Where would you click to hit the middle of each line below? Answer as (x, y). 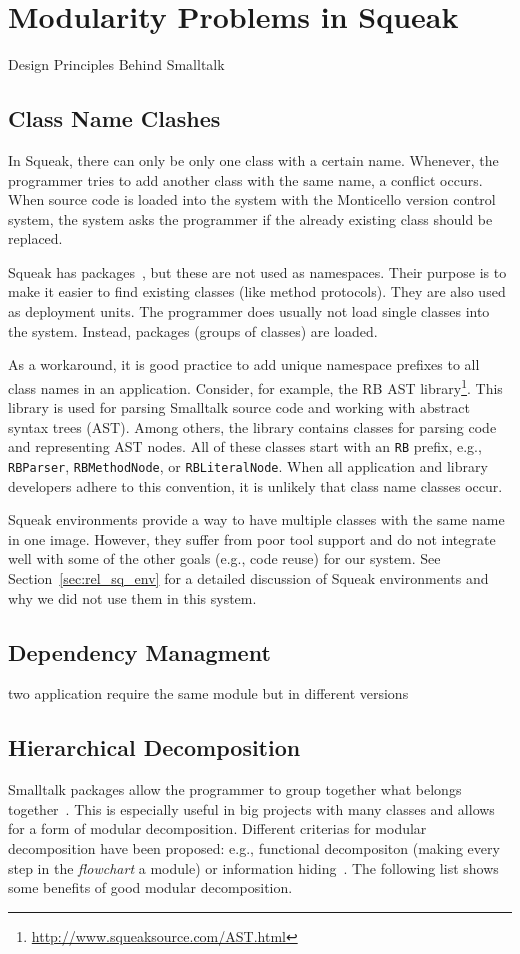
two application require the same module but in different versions (208, 693)
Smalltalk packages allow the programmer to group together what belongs (235, 789)
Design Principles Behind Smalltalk (116, 64)
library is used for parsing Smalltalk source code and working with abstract (239, 407)
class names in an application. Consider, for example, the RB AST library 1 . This (255, 386)
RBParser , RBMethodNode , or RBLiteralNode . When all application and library (248, 465)
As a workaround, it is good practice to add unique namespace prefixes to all (244, 364)
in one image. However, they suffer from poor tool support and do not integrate (252, 538)
